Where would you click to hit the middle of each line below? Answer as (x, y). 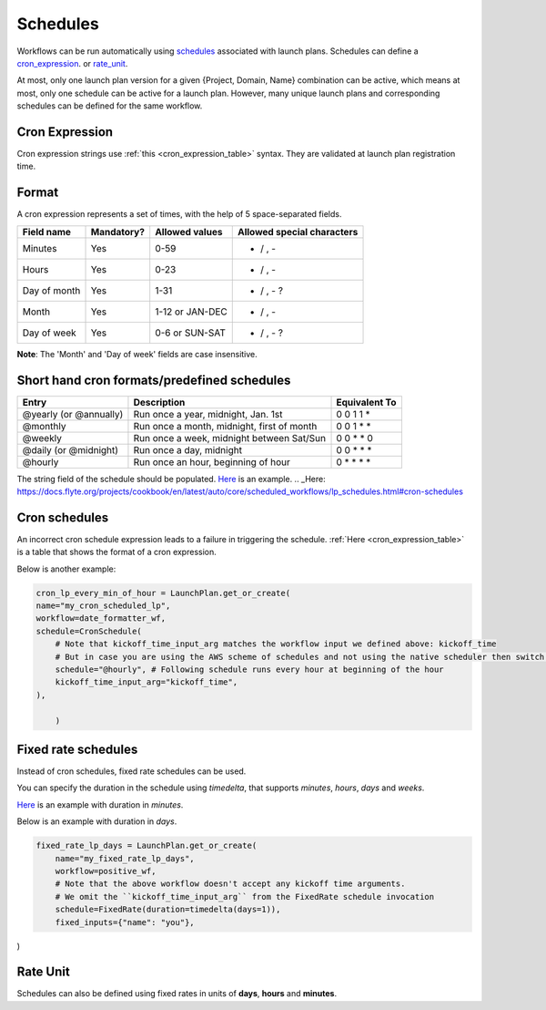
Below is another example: (66, 569)
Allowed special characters (298, 232)
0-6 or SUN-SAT (191, 333)
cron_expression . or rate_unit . (72, 63)
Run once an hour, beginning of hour (212, 462)
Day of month (51, 290)
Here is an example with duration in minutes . (100, 804)
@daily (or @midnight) (70, 449)
